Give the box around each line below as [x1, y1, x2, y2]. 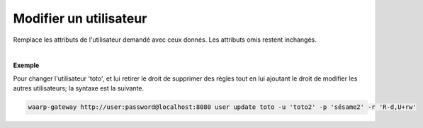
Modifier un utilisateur [13, 11, 147, 26]
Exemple [13, 61, 40, 70]
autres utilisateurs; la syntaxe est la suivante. [13, 84, 145, 93]
